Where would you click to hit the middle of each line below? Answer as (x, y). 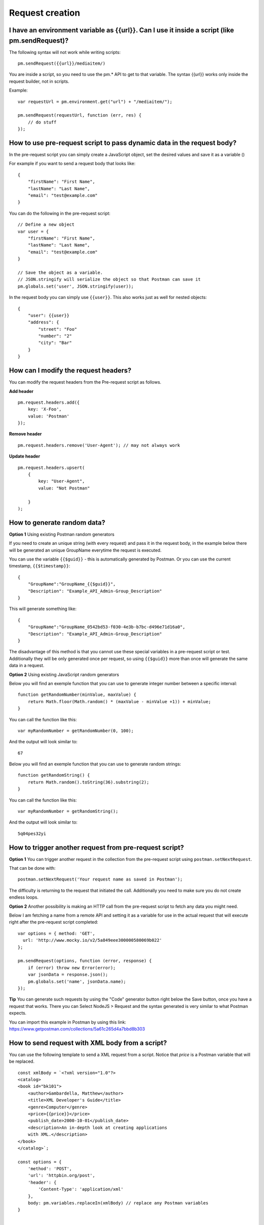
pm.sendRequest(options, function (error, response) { (85, 961)
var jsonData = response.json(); (68, 975)
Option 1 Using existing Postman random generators (62, 534)
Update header (24, 456)
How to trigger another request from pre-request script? (97, 847)
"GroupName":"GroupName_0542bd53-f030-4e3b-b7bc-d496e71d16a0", (106, 627)
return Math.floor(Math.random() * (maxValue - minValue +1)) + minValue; (119, 701)
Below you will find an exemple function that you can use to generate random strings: (95, 764)
